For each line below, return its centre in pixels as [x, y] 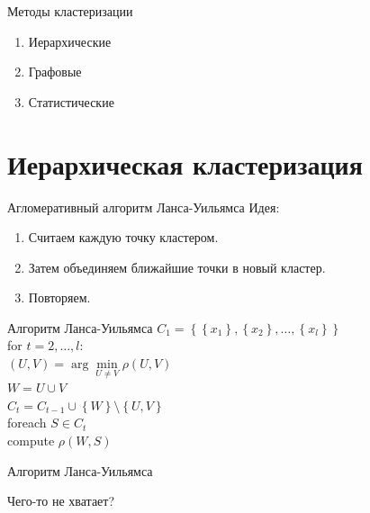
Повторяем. [59, 297]
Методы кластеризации [70, 11]
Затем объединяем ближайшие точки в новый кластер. [177, 267]
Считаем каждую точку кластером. [123, 237]
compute [31, 441]
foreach [27, 423]
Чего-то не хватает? [61, 501]
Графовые [55, 72]
